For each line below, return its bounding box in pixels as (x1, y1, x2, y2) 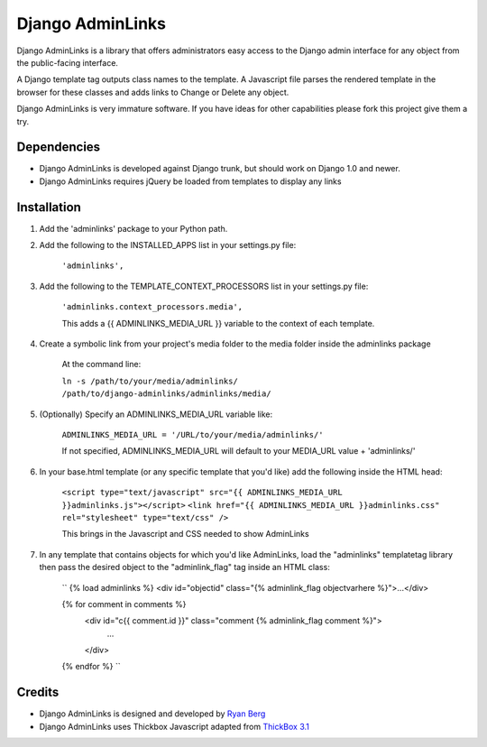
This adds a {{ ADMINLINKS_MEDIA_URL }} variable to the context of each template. (61, 318, 375, 328)
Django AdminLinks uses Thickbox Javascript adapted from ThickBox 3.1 (39, 721, 310, 732)
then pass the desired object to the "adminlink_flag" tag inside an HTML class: (39, 562, 331, 573)
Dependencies (16, 140, 101, 155)
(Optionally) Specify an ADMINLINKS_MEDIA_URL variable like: (39, 409, 273, 420)
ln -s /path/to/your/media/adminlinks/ (61, 375, 238, 386)
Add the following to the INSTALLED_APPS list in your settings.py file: (39, 240, 297, 251)
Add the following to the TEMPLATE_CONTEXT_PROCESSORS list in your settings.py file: (39, 281, 369, 291)
